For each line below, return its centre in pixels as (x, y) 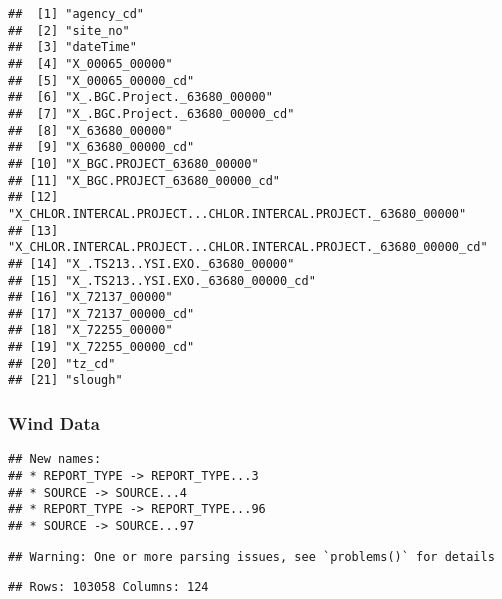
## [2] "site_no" (69, 30)
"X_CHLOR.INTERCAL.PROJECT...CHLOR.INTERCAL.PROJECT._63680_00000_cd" (248, 247)
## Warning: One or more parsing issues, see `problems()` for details (251, 556)
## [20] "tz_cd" (62, 363)
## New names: (55, 459)
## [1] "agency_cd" (76, 14)
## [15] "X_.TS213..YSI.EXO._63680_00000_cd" (162, 280)
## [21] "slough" (65, 380)
